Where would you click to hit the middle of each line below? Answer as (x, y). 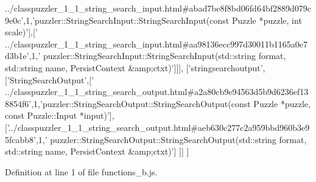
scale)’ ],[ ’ (21, 32)
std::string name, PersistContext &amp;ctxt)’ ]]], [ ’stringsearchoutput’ (134, 67)
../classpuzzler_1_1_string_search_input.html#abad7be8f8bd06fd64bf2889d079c (158, 8)
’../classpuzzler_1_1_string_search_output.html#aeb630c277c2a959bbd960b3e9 (158, 127)
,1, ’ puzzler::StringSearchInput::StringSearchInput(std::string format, (157, 56)
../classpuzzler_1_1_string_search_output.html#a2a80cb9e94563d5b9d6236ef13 (157, 92)
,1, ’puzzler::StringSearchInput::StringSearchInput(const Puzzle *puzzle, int (163, 20)
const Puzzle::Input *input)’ (57, 115)
